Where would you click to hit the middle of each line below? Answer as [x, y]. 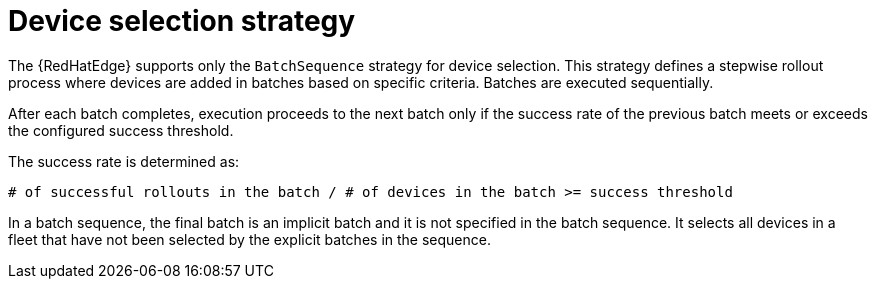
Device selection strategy [182, 21]
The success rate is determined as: [124, 161]
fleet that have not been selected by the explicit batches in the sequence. [249, 239]
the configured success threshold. [121, 130]
